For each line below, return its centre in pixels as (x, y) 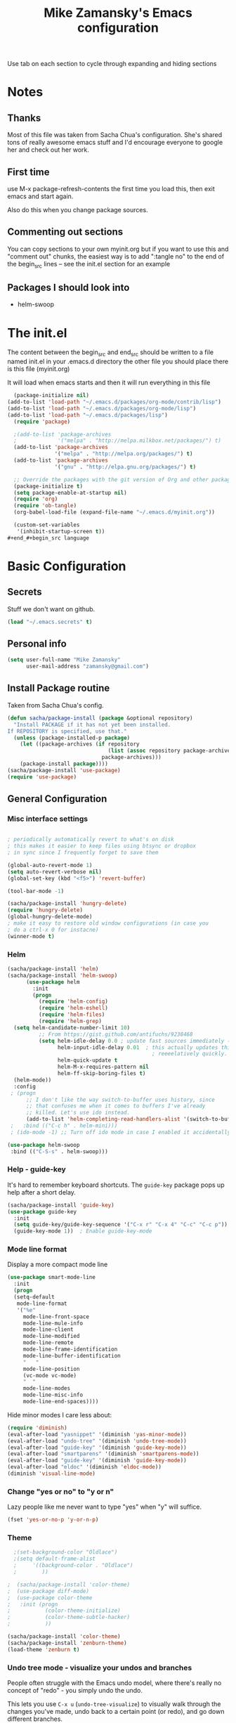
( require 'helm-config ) (73, 1002)
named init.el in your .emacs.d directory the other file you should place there (118, 362)
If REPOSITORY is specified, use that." (67, 731)
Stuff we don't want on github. (51, 609)
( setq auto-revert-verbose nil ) (54, 872)
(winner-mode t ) (31, 936)
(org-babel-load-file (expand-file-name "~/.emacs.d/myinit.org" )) (114, 512)
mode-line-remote (48, 1343)
